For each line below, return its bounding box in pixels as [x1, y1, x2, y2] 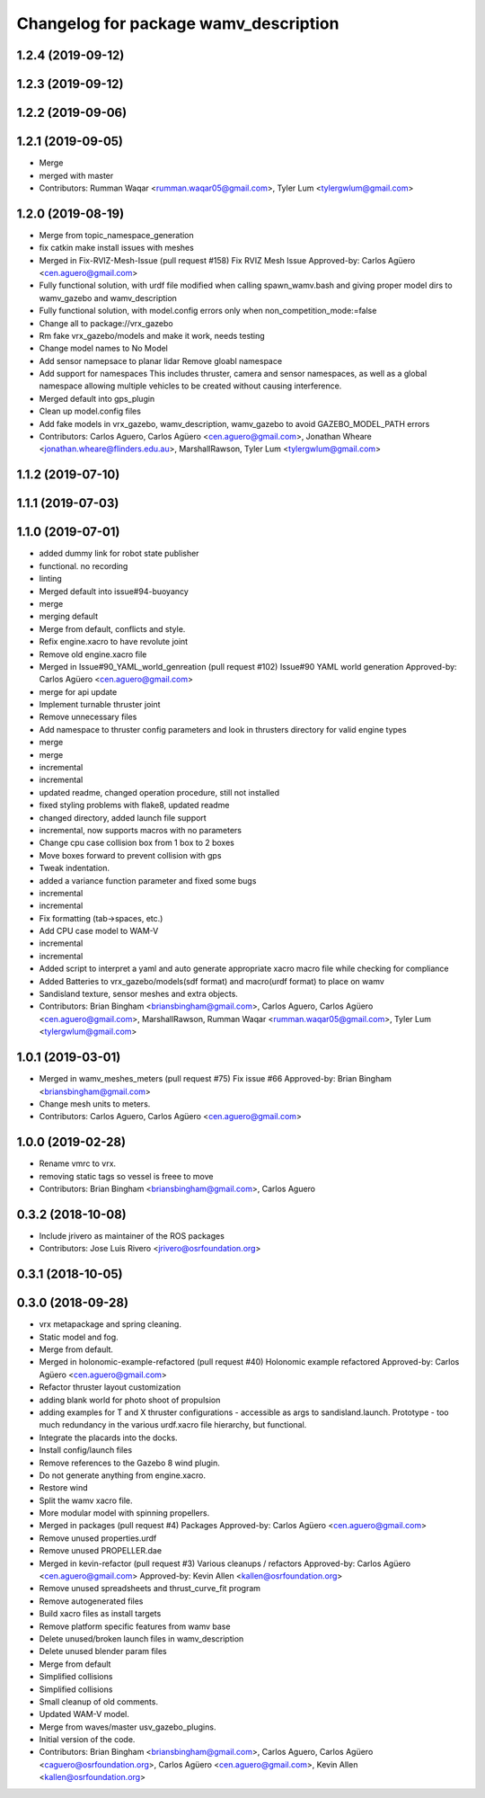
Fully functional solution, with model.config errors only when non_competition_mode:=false [39, 306, 377, 316]
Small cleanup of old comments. [39, 1696, 159, 1707]
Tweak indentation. [39, 863, 110, 874]
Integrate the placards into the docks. [39, 1432, 179, 1443]
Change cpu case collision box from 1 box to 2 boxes [39, 837, 235, 849]
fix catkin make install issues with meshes [39, 243, 195, 254]
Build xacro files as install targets [39, 1608, 162, 1619]
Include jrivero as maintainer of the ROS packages [39, 1230, 225, 1241]
